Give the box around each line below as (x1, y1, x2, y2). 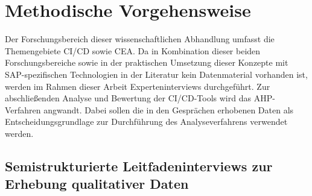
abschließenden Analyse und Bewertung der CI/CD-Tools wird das (5, 92, 251, 104)
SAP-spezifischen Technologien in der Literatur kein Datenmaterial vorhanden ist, (5, 68, 308, 80)
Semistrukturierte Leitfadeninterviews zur (5, 156, 273, 175)
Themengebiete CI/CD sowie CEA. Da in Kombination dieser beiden (5, 44, 261, 57)
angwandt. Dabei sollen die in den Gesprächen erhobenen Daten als (43, 103, 294, 116)
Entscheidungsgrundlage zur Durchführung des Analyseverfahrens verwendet (5, 115, 288, 128)
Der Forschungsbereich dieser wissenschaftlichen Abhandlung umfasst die (5, 33, 275, 45)
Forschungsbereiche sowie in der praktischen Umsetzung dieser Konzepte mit (5, 56, 288, 69)
